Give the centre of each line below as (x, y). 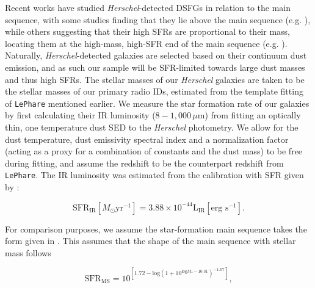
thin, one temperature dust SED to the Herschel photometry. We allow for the (152, 127)
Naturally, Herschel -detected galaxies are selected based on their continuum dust (156, 55)
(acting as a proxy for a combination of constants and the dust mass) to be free (154, 151)
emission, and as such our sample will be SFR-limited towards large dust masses (155, 67)
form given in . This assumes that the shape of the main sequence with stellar (150, 241)
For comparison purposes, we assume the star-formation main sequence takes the (156, 229)
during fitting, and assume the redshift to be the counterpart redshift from (144, 163)
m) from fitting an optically (249, 115)
